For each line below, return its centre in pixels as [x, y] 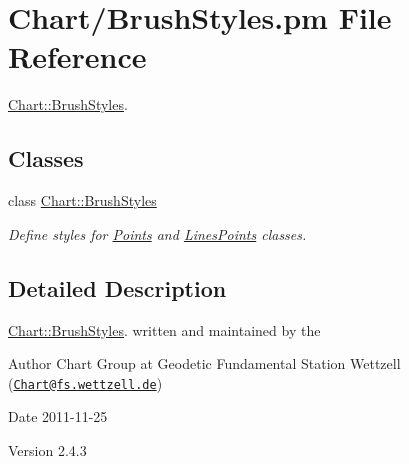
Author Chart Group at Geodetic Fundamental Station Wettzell [204, 363]
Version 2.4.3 [47, 449]
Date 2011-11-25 [58, 416]
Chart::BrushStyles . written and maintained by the [164, 329]
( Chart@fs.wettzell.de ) [85, 382]
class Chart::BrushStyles [82, 200]
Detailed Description [117, 287]
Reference [77, 56]
